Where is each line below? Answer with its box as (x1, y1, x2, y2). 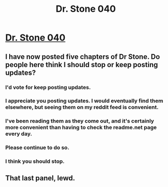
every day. (5, 130, 32, 137)
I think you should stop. (5, 158, 65, 165)
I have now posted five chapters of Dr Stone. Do (5, 52, 160, 61)
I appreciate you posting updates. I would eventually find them (5, 97, 163, 105)
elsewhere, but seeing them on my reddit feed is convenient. (5, 103, 159, 111)
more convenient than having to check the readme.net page (5, 124, 157, 131)
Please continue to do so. (5, 144, 70, 151)
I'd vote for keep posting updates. (5, 84, 91, 91)
